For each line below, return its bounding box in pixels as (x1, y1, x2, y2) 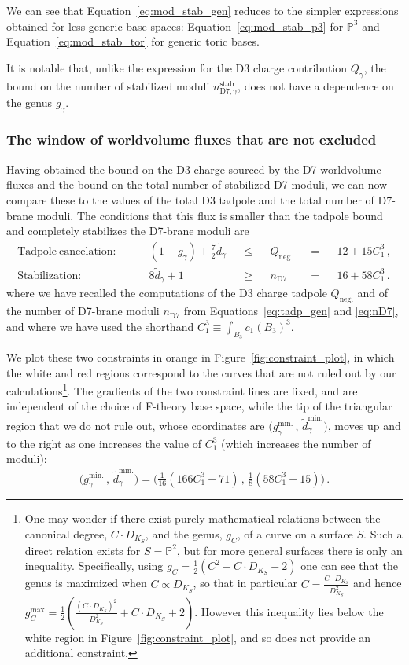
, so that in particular (193, 575, 297, 591)
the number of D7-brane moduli (6, 303, 160, 319)
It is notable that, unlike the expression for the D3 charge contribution (6, 59, 348, 75)
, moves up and (327, 417, 401, 433)
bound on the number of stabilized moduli (6, 77, 210, 94)
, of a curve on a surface (237, 525, 353, 542)
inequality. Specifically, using (24, 557, 164, 574)
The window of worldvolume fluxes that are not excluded (6, 130, 377, 149)
